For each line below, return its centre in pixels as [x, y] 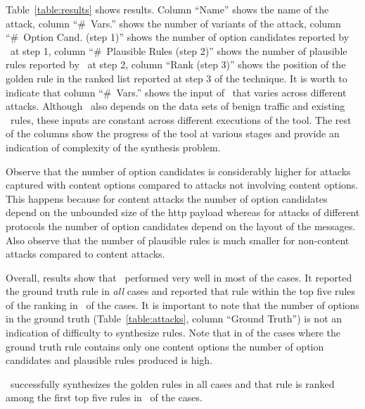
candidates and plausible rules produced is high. [109, 360]
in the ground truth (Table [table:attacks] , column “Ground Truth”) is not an [174, 319]
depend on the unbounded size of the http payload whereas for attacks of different [183, 212]
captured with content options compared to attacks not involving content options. [182, 185]
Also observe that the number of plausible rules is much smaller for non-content [178, 240]
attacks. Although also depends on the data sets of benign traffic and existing [175, 106]
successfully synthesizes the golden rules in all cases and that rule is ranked [172, 383]
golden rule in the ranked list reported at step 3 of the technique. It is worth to [177, 78]
